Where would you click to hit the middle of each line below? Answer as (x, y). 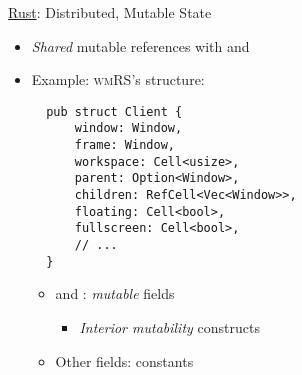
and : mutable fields (115, 293)
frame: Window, (124, 145)
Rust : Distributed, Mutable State (110, 12)
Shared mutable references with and (140, 45)
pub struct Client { (114, 111)
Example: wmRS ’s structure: (118, 79)
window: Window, (128, 128)
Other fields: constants (124, 360)
